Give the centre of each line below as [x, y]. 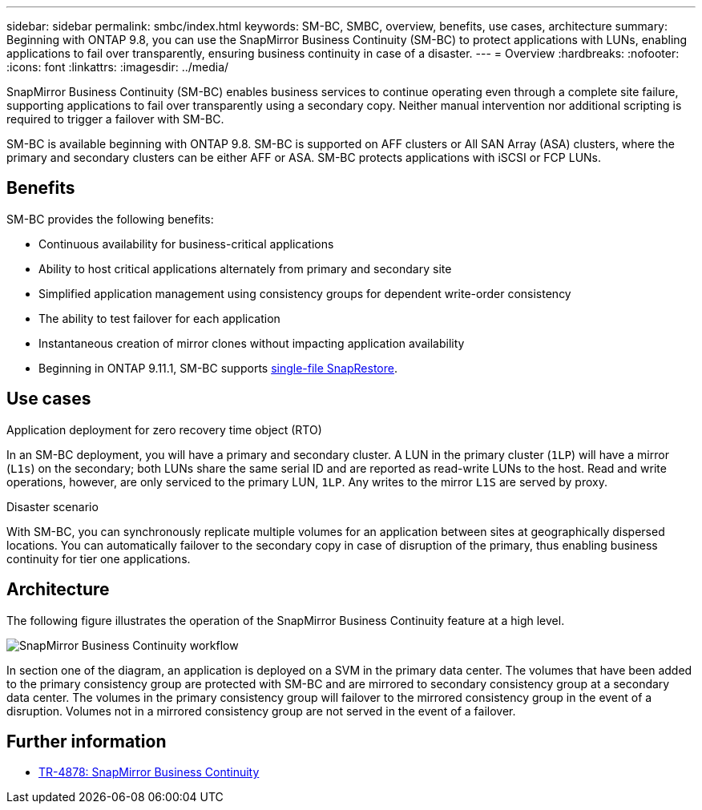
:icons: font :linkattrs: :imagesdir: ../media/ [118, 67]
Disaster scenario [52, 506]
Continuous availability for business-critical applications [186, 244]
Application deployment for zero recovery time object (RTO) [164, 429]
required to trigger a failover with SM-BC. [115, 119]
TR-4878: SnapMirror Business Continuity [149, 772]
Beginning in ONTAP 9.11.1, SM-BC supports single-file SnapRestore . [218, 368]
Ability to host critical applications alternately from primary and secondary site [245, 268]
